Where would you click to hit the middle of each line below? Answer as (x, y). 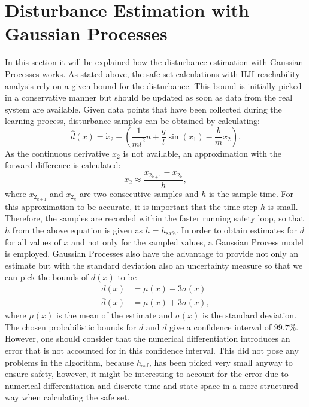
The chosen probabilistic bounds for (71, 326)
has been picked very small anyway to (223, 362)
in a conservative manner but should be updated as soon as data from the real (149, 97)
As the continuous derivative (57, 153)
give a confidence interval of (221, 326)
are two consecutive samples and (139, 193)
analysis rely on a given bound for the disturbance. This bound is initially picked (153, 85)
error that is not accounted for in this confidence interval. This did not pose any (152, 350)
